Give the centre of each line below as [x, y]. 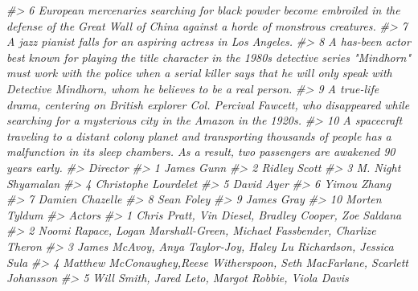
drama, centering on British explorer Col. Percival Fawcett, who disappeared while [208, 104]
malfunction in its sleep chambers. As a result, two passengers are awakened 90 [201, 152]
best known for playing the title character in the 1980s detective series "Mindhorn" [209, 57]
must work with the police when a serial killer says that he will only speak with [199, 73]
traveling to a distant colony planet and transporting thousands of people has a [199, 135]
